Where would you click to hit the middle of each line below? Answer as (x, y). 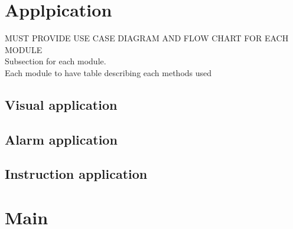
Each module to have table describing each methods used (108, 72)
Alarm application (61, 139)
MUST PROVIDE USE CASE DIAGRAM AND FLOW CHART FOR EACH (147, 38)
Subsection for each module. (56, 61)
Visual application (61, 104)
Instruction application (76, 174)
